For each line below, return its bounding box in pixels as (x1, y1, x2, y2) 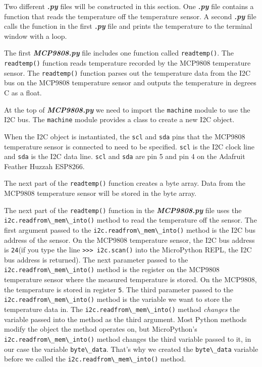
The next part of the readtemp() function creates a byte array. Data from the (4, 178, 246, 188)
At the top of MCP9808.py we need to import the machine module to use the (4, 104, 250, 115)
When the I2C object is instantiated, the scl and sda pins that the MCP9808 (4, 131, 245, 141)
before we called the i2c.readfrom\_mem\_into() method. (4, 353, 186, 364)
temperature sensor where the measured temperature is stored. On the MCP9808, (4, 274, 257, 285)
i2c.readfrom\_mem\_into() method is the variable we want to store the (4, 294, 232, 304)
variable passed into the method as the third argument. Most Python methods (4, 313, 247, 324)
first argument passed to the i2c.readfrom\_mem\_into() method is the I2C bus (4, 224, 255, 235)
